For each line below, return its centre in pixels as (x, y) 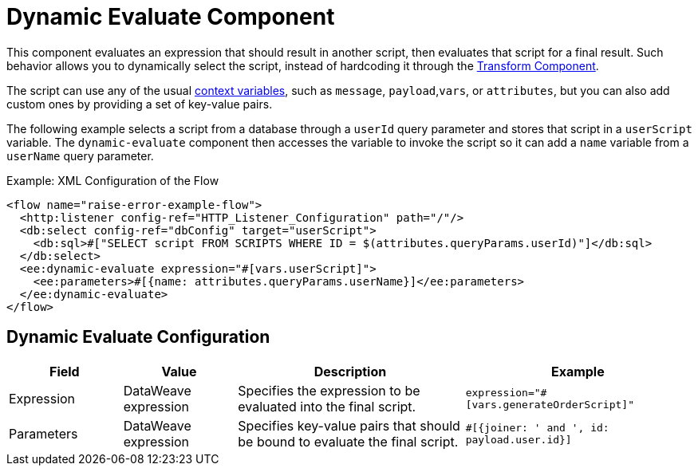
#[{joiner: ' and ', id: (537, 427)
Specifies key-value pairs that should (349, 425)
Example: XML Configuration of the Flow (113, 180)
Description (350, 371)
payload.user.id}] (519, 439)
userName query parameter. (80, 155)
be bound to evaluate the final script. (348, 441)
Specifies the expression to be (329, 390)
